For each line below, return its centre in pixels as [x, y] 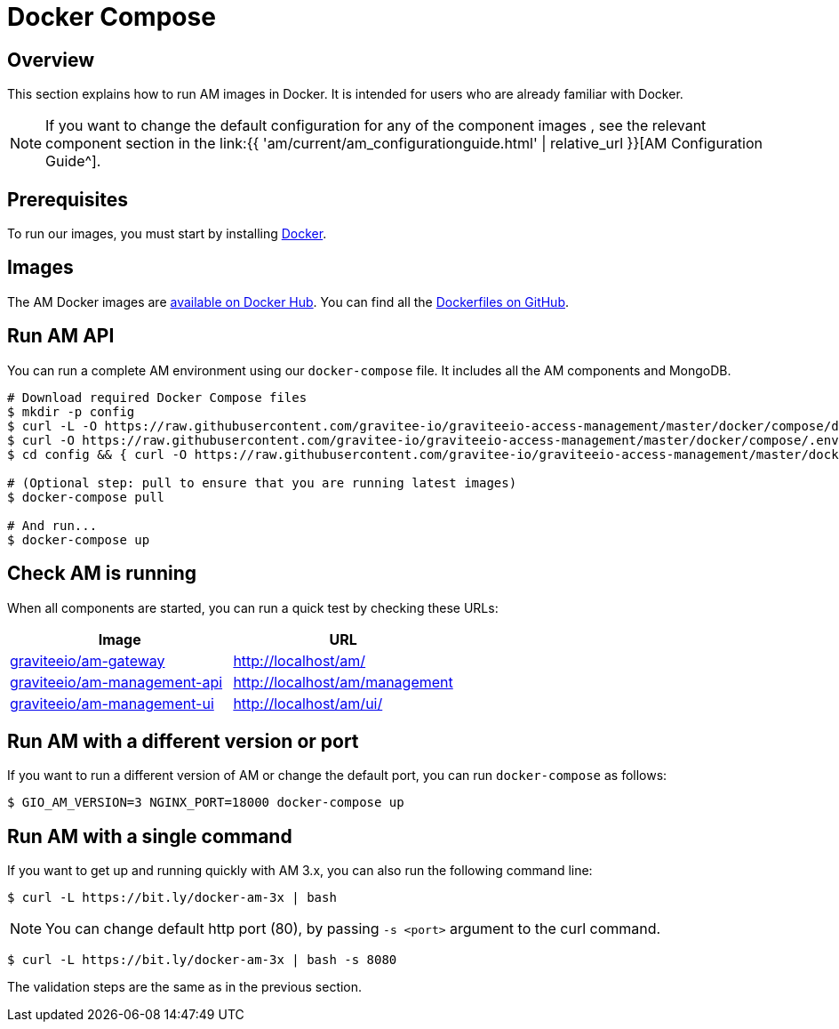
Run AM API [61, 336]
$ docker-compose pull [86, 497]
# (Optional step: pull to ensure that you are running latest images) [262, 482]
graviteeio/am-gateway [88, 660]
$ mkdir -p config [71, 411]
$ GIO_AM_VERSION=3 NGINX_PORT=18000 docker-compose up [206, 803]
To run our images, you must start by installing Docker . [167, 234]
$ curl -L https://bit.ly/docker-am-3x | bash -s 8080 [202, 960]
